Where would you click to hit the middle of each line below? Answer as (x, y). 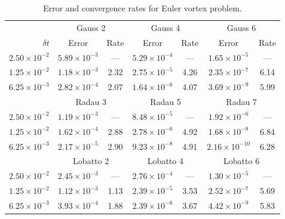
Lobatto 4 (165, 161)
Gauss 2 (91, 27)
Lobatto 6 (242, 161)
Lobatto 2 (91, 161)
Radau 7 (241, 102)
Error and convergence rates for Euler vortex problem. (142, 8)
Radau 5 (166, 102)
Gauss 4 (166, 27)
